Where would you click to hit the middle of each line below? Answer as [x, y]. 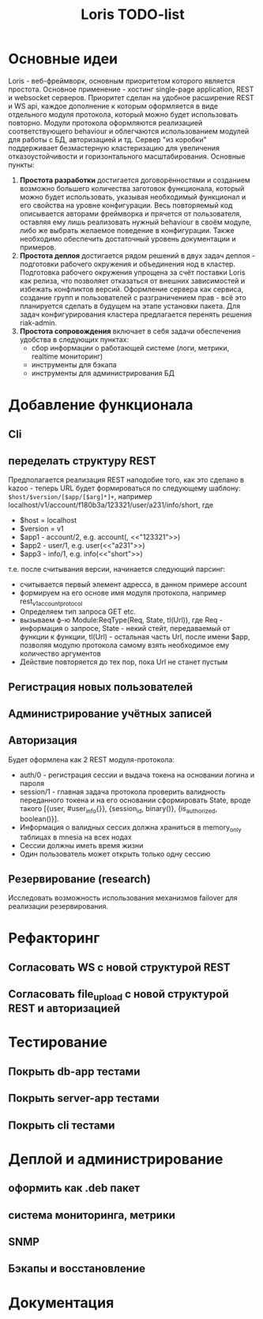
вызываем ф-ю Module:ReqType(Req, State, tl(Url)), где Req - [121, 620]
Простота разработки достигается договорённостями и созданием [135, 180]
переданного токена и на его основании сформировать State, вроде [135, 800]
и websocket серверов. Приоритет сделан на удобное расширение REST [131, 97]
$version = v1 [41, 529]
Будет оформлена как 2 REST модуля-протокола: [92, 759]
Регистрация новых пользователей [101, 687]
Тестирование [58, 1042]
